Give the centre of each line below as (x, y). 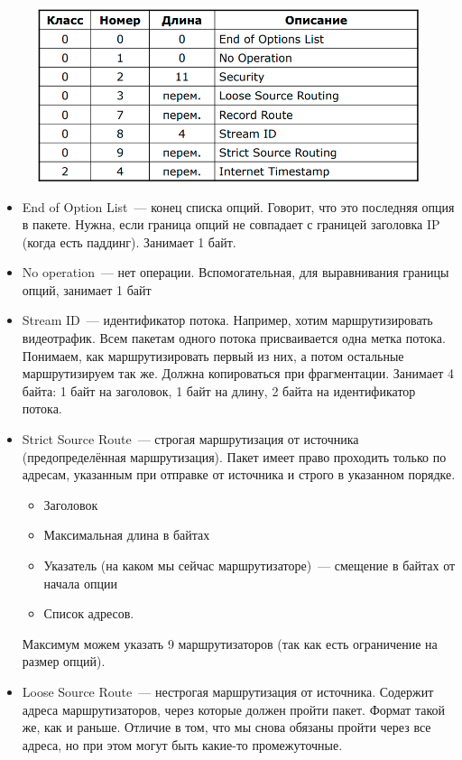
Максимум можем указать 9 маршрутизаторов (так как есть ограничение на (230, 643)
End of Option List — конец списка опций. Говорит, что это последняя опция (238, 206)
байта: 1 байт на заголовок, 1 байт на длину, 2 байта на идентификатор (219, 390)
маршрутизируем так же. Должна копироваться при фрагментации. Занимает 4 (238, 373)
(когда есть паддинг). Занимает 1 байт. (129, 241)
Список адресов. (89, 613)
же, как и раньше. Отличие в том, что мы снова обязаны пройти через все (226, 727)
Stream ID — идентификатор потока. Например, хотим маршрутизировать (227, 320)
